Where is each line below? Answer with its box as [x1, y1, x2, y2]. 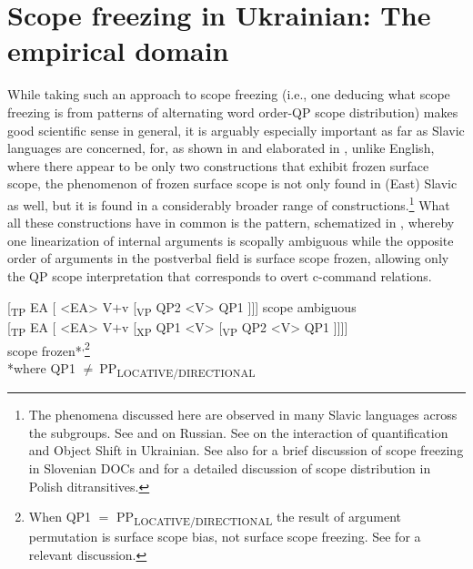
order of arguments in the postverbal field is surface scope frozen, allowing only [7, 249, 449, 268]
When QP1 [28, 507, 92, 526]
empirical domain [7, 32, 229, 69]
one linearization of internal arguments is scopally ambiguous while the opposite [7, 230, 454, 249]
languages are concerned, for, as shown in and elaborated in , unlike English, [7, 138, 435, 157]
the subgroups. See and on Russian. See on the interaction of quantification [28, 422, 448, 442]
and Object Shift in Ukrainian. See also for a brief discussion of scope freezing [28, 441, 464, 460]
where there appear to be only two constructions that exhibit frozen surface [7, 156, 429, 175]
